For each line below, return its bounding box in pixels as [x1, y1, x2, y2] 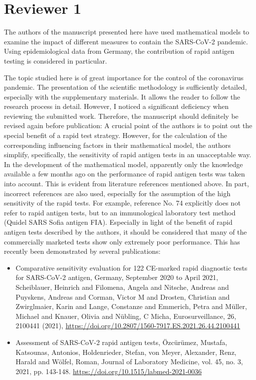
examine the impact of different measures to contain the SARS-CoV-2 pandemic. [4, 36, 248, 46]
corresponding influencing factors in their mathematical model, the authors [4, 139, 231, 150]
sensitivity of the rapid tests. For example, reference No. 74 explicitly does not [4, 198, 241, 208]
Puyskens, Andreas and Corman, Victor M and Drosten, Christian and [15, 291, 230, 302]
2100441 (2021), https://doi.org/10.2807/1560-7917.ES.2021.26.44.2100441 [15, 320, 240, 331]
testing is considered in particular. [4, 55, 107, 66]
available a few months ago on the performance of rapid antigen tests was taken [4, 169, 245, 179]
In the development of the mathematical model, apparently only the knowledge [4, 159, 243, 169]
